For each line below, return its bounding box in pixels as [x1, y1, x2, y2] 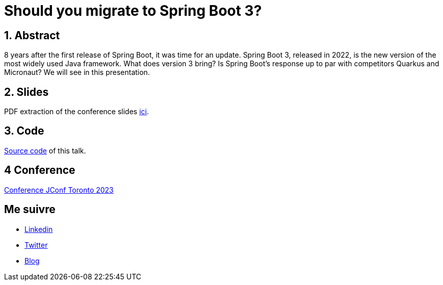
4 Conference [4, 164, 75, 177]
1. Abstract [4, 29, 60, 42]
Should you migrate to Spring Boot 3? [4, 2, 262, 19]
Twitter [24, 240, 48, 249]
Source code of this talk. [4, 146, 86, 155]
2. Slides [4, 85, 49, 98]
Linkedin [24, 224, 53, 234]
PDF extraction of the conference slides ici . [4, 107, 149, 116]
